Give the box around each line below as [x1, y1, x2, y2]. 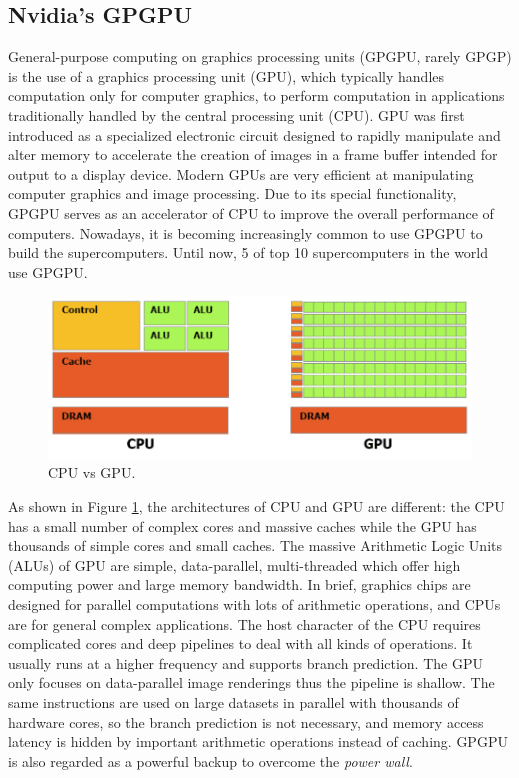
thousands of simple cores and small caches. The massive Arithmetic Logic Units [8, 535, 503, 556]
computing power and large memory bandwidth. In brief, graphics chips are [8, 574, 471, 595]
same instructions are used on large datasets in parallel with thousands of [8, 691, 459, 712]
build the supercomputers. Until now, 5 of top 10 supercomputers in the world [8, 242, 489, 263]
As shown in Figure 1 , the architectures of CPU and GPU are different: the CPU [8, 496, 505, 517]
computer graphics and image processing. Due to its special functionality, [8, 183, 457, 204]
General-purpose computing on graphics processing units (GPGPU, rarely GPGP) [8, 46, 512, 67]
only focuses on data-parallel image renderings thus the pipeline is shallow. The [8, 672, 495, 693]
